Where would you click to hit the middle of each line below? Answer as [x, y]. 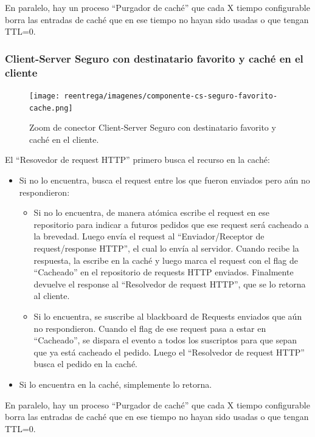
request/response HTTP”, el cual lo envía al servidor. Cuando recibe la [166, 248]
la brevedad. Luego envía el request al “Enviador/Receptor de [149, 236]
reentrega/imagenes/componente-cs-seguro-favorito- [171, 96]
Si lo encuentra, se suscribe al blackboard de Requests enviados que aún [168, 316]
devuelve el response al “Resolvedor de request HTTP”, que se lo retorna [170, 284]
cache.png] [51, 108]
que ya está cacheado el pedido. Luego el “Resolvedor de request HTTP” [169, 352]
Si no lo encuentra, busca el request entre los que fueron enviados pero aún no [164, 180]
